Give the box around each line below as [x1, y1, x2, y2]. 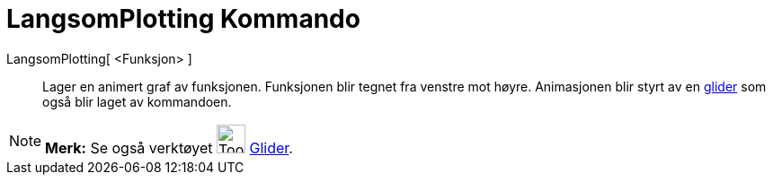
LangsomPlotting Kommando [6, 4, 360, 34]
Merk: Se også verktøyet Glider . [45, 138, 293, 157]
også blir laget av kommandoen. [42, 93, 232, 109]
